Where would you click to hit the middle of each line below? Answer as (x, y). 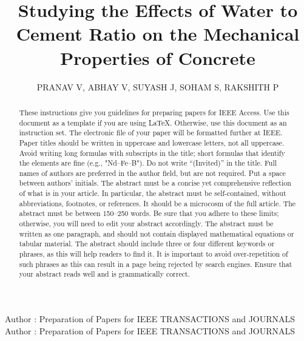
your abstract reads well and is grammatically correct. (104, 274)
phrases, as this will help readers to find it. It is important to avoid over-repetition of (154, 254)
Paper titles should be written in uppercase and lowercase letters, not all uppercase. (152, 142)
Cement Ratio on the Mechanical (158, 34)
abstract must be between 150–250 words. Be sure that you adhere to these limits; (149, 213)
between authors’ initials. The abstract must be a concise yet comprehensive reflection (155, 183)
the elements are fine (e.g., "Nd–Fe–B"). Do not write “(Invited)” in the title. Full (148, 163)
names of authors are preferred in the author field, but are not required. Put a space (152, 173)
